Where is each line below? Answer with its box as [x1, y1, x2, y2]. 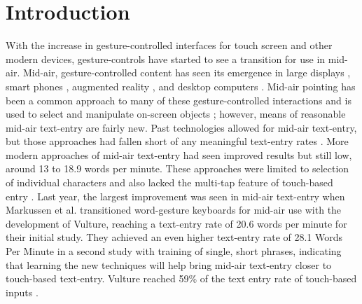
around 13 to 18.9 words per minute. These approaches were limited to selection [6, 161, 349, 176]
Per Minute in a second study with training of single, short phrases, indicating [6, 244, 342, 258]
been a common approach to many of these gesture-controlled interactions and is [6, 92, 351, 107]
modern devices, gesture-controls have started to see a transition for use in [6, 51, 326, 66]
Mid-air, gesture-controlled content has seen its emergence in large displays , [22, 65, 351, 80]
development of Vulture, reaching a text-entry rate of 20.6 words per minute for [6, 216, 347, 230]
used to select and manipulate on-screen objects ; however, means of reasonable [6, 106, 346, 121]
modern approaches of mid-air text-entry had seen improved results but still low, [6, 147, 352, 162]
